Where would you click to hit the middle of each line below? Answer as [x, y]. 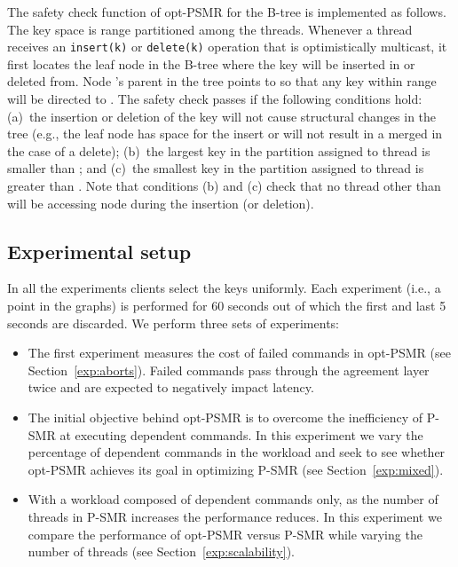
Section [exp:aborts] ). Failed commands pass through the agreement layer [229, 370]
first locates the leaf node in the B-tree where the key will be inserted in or [211, 63]
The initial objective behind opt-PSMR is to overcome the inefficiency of [225, 417]
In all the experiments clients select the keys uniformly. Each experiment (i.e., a [224, 288]
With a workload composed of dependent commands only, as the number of [233, 499]
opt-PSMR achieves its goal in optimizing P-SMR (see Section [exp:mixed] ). [236, 469]
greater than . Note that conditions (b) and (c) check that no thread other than [224, 185]
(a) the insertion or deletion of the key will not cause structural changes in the [222, 116]
